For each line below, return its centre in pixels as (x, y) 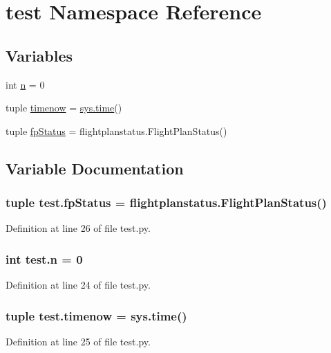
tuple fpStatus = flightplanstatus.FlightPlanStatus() (116, 130)
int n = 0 (25, 84)
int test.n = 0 (44, 259)
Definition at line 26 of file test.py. (78, 228)
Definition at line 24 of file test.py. (78, 285)
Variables (39, 55)
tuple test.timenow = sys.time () (96, 315)
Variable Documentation (95, 168)
